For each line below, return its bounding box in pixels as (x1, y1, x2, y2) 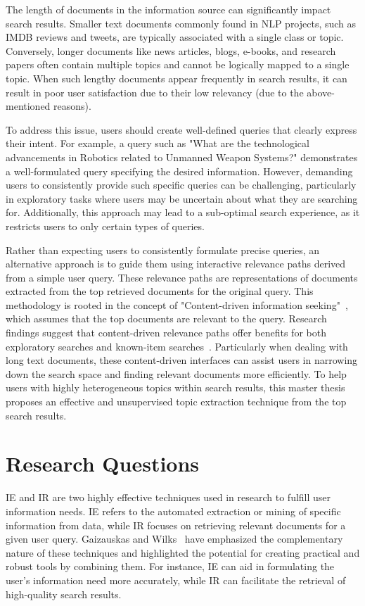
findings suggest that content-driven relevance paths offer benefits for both (6, 325, 326, 340)
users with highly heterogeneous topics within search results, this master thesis (6, 380, 345, 395)
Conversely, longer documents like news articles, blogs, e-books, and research (6, 43, 336, 58)
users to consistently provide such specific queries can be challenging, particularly (6, 177, 357, 192)
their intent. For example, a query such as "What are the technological (6, 136, 309, 151)
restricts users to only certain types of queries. (6, 218, 205, 233)
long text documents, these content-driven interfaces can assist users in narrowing (6, 353, 358, 367)
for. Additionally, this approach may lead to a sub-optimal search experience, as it (6, 205, 360, 220)
